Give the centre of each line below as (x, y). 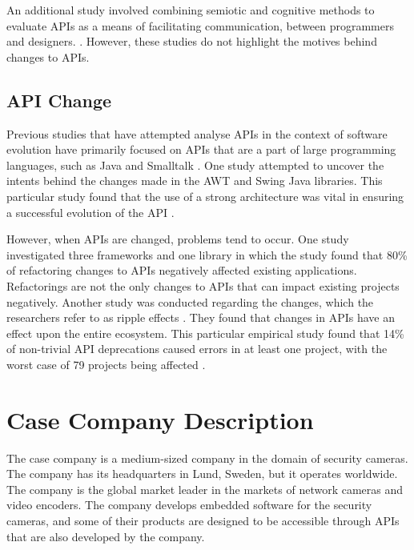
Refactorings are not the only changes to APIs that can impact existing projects (203, 285)
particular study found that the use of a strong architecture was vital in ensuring (205, 196)
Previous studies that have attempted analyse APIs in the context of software (197, 133)
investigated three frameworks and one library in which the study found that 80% (207, 254)
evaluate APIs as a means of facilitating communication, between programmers (200, 25)
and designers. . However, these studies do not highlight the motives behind (192, 41)
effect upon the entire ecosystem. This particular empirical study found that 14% (205, 333)
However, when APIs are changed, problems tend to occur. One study (178, 239)
